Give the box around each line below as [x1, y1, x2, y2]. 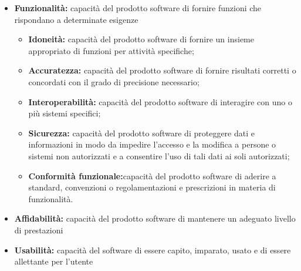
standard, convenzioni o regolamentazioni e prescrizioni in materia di [28, 181, 276, 193]
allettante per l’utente [14, 255, 93, 267]
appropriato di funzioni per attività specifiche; [28, 44, 194, 56]
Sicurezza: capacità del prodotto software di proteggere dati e [28, 126, 255, 139]
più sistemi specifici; [28, 107, 101, 119]
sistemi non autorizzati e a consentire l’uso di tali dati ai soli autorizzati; [28, 149, 290, 162]
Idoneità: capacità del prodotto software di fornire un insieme [28, 33, 254, 45]
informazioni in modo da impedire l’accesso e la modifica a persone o [28, 138, 276, 150]
